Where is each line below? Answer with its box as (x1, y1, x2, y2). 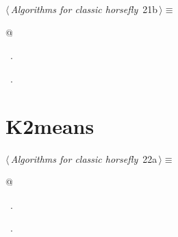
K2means (5, 111, 94, 139)
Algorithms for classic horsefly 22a (10, 151, 157, 166)
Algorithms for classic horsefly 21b (10, 2, 157, 16)
